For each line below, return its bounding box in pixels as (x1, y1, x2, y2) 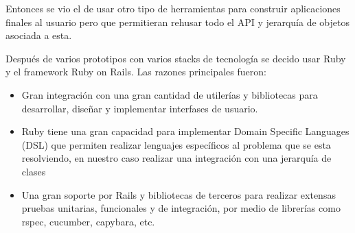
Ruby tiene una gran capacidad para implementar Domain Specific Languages (21, 124, 350, 138)
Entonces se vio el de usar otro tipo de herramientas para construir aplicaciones (5, 1, 341, 15)
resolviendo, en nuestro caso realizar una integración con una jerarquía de (21, 151, 332, 165)
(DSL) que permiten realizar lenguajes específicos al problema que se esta (21, 137, 331, 151)
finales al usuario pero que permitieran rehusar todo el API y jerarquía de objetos (5, 14, 350, 29)
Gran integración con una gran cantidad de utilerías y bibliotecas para (21, 87, 318, 101)
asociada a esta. (5, 28, 72, 42)
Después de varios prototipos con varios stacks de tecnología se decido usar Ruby (5, 51, 346, 65)
